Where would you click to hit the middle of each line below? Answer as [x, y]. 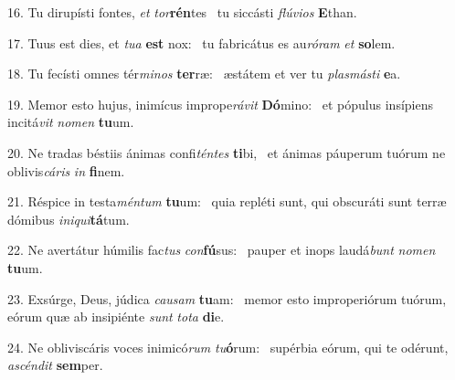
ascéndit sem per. [55, 365]
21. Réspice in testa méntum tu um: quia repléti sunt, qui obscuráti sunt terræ [227, 201]
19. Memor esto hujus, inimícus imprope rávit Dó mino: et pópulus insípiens [220, 104]
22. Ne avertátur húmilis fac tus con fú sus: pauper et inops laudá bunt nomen [222, 250]
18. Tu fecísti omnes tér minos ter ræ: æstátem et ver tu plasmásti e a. [204, 74]
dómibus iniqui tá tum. [69, 219]
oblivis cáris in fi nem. [66, 170]
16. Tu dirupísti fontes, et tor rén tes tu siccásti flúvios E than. [182, 12]
